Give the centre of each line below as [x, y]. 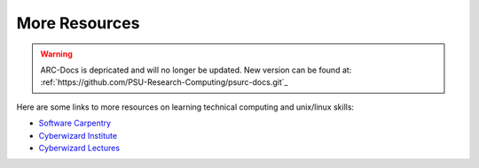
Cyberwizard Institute [78, 135]
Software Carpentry [75, 123]
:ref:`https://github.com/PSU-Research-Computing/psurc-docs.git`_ [164, 82]
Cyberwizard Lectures [79, 148]
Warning [56, 54]
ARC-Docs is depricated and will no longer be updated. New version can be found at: [196, 70]
